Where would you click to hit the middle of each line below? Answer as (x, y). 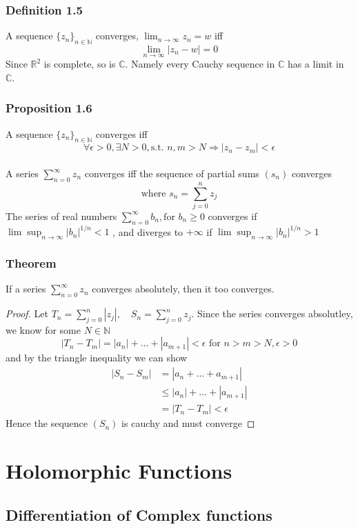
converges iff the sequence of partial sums (172, 173)
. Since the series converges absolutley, (272, 313)
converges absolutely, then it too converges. (183, 289)
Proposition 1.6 (49, 108)
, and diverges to (148, 231)
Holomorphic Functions (119, 470)
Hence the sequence (47, 423)
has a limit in (316, 64)
